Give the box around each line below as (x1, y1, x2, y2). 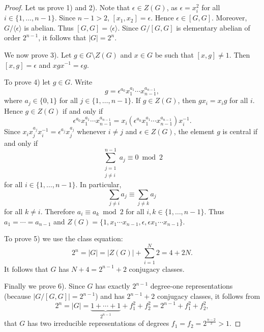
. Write (70, 76, 93, 87)
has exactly (95, 280, 130, 291)
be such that (155, 49, 194, 60)
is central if (222, 126, 258, 137)
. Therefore (40, 206, 75, 216)
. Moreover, (212, 12, 247, 23)
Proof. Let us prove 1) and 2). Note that (4, 2, 130, 12)
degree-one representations (150, 280, 233, 291)
